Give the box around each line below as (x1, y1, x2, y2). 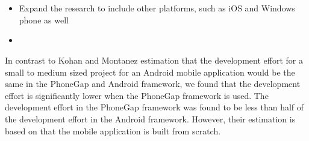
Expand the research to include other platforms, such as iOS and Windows (19, 2, 295, 14)
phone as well (19, 13, 69, 26)
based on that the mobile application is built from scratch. (5, 124, 221, 137)
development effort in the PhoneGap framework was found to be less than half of (5, 101, 304, 113)
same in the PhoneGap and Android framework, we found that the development (5, 77, 301, 90)
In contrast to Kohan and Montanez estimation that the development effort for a (5, 53, 303, 66)
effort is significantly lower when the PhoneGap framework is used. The (5, 89, 269, 101)
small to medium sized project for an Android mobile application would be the (5, 65, 295, 78)
